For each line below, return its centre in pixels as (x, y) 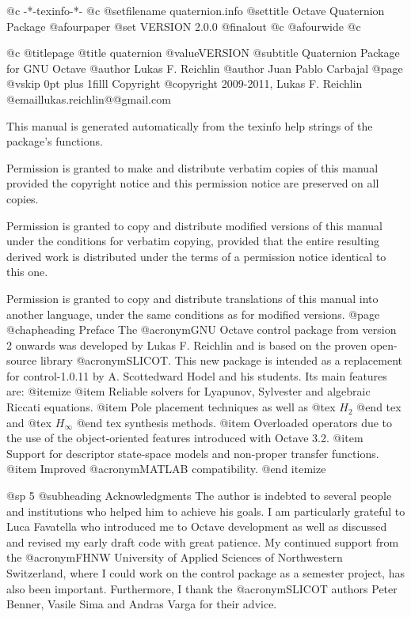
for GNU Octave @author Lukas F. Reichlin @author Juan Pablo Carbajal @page (205, 68)
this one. (27, 272)
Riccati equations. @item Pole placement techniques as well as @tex (171, 407)
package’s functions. (55, 141)
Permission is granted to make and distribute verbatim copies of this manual (192, 167)
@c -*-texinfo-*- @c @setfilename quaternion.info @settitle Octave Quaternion (196, 10)
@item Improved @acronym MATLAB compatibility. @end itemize (166, 469)
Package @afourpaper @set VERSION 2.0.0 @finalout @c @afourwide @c (184, 26)
